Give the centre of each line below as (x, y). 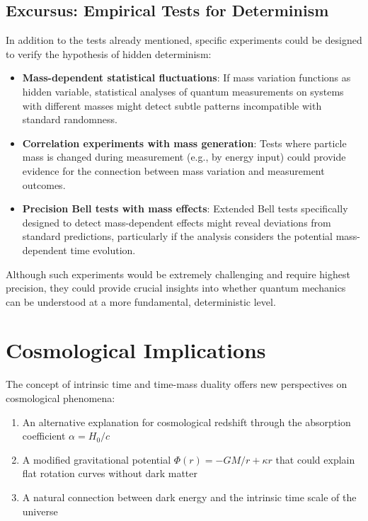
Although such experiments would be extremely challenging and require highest (178, 274)
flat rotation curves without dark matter (110, 473)
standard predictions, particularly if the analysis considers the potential (178, 236)
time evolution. (103, 250)
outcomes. (44, 184)
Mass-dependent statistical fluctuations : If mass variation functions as (186, 78)
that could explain (315, 459)
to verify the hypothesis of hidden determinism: (109, 53)
